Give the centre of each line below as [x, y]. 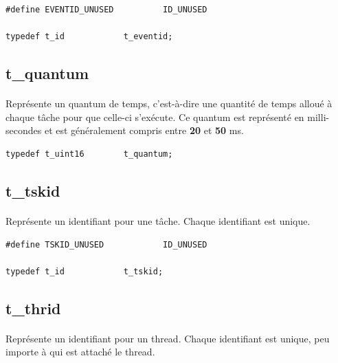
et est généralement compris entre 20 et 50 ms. [144, 130]
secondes [24, 130]
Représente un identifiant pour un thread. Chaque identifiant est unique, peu [168, 338]
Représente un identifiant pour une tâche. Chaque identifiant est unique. [158, 220]
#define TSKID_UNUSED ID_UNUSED [106, 244]
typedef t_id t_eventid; [89, 37]
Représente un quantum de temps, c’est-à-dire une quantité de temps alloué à [169, 103]
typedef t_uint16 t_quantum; [89, 154]
